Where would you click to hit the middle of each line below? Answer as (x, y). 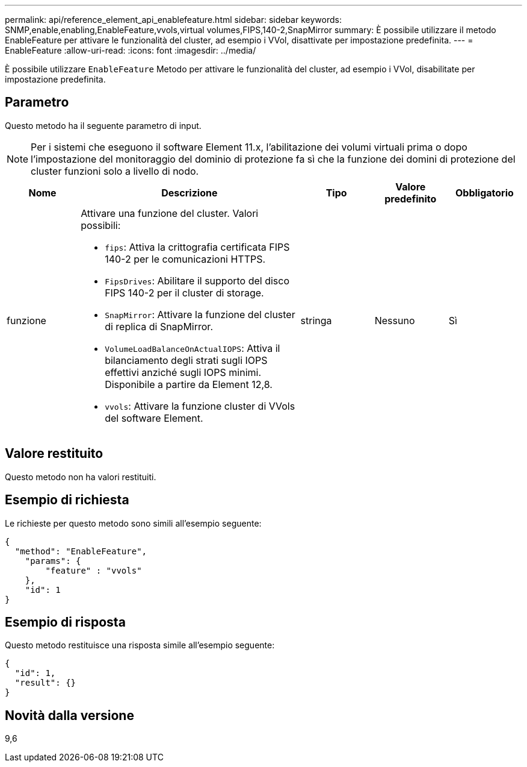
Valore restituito (54, 454)
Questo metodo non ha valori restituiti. (81, 477)
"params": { (53, 561)
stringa (316, 320)
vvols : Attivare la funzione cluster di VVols (200, 406)
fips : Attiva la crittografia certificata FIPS (197, 247)
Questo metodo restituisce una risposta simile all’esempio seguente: (140, 645)
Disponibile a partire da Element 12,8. (189, 384)
